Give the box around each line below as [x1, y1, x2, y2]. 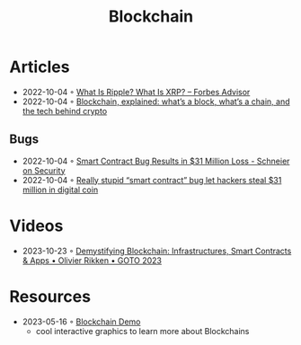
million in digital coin [22, 184, 99, 195]
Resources [9, 286, 92, 306]
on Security [22, 164, 66, 176]
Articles [9, 57, 70, 77]
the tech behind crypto [22, 105, 108, 116]
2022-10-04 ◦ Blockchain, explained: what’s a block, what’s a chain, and [22, 96, 290, 107]
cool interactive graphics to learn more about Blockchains [35, 325, 250, 336]
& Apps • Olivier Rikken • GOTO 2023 [22, 254, 162, 266]
